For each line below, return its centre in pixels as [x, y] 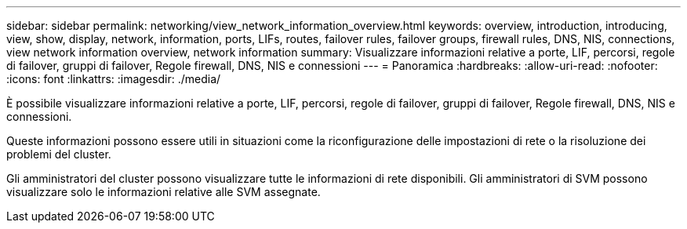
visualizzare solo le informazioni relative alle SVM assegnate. [164, 192]
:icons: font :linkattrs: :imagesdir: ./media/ [114, 79]
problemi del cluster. [59, 154]
